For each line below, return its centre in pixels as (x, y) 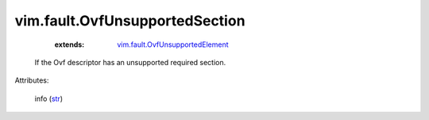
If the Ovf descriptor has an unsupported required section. (130, 62)
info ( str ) (49, 99)
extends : (70, 45)
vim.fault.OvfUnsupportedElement (173, 45)
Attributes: (32, 80)
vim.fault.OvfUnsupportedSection (130, 21)
